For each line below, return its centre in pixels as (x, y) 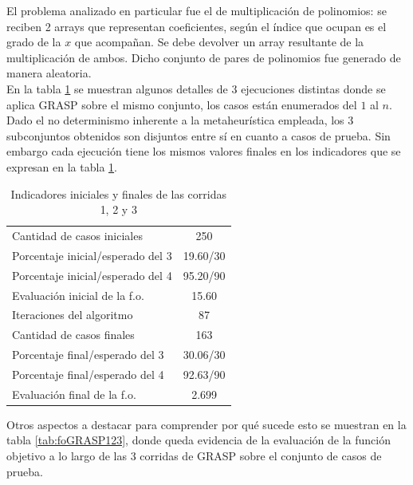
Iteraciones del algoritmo (73, 315)
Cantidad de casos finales (73, 335)
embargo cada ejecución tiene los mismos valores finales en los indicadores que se (204, 151)
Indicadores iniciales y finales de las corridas (118, 193)
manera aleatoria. (49, 73)
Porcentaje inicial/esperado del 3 (92, 255)
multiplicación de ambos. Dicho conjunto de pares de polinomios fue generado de (204, 57)
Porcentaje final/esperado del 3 (88, 355)
